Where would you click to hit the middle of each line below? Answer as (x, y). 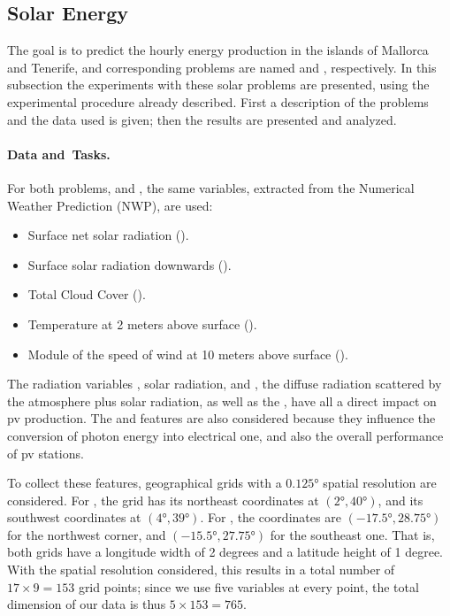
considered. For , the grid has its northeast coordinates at (163, 500)
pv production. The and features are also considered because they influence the (221, 418)
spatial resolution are (380, 483)
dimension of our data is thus (87, 604)
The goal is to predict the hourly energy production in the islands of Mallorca (218, 50)
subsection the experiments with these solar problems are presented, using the (218, 85)
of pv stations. (46, 453)
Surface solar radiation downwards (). (130, 264)
